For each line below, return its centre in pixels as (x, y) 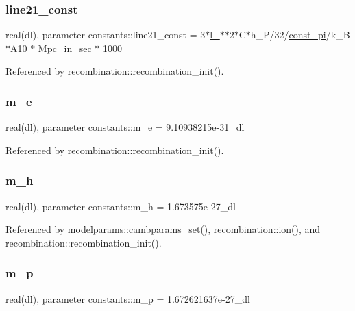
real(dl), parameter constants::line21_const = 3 (106, 35)
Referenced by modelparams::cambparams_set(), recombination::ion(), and (163, 229)
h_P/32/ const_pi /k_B (300, 35)
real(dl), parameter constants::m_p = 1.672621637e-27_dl (128, 298)
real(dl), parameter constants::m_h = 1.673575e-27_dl (121, 206)
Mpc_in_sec (65, 48)
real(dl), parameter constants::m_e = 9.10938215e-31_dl (125, 127)
